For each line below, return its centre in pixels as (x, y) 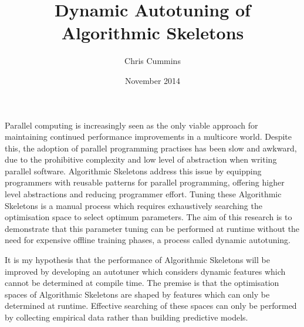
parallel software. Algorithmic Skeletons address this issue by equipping (133, 171)
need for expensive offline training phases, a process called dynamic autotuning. (148, 240)
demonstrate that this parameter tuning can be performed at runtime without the (152, 228)
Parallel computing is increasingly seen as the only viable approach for (131, 125)
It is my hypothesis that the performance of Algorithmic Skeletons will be (137, 260)
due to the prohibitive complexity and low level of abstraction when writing (141, 159)
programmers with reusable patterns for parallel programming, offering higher (145, 182)
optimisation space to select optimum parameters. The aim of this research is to (148, 217)
